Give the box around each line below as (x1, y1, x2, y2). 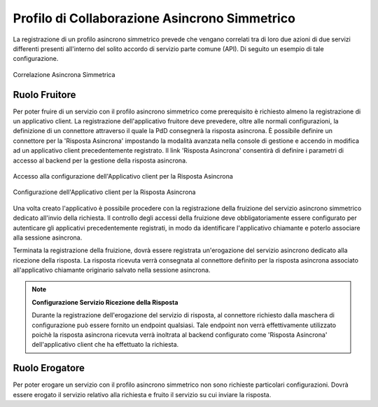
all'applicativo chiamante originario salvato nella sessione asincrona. (13, 266, 211, 275)
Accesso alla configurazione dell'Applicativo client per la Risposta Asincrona (13, 172, 234, 180)
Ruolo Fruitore (13, 88, 76, 101)
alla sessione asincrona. (13, 233, 83, 242)
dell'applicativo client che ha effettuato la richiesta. (31, 340, 179, 349)
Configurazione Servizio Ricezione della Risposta (31, 298, 178, 306)
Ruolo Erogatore (13, 362, 85, 374)
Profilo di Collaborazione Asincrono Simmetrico (13, 11, 295, 26)
